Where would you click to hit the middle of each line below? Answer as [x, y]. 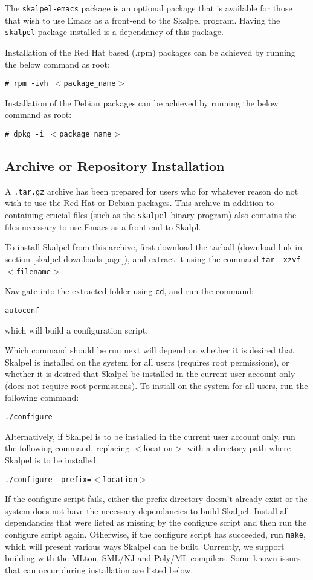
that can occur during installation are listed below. [99, 569]
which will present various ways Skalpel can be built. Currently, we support [145, 546]
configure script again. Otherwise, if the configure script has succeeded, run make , [155, 534]
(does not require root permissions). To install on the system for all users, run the [156, 385]
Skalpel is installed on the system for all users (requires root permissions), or [147, 362]
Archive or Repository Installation [115, 165]
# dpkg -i [24, 134]
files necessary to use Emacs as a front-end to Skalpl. [103, 226]
